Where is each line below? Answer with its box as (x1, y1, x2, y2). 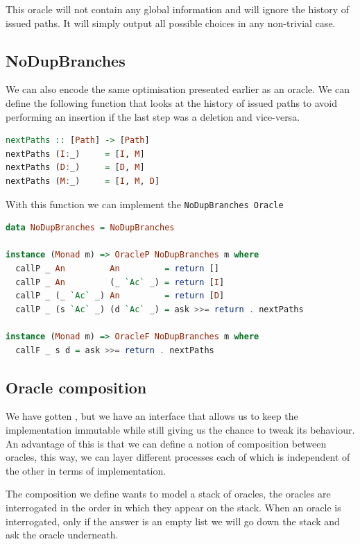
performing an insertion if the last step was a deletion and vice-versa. (6, 109, 300, 124)
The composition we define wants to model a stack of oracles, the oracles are (6, 486, 331, 501)
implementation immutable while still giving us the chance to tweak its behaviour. (6, 422, 355, 436)
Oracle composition (6, 376, 147, 398)
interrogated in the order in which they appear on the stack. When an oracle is (6, 500, 341, 514)
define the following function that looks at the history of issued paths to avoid (6, 95, 338, 110)
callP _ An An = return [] (15, 263, 219, 273)
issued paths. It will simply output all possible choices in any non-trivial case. (6, 15, 336, 30)
